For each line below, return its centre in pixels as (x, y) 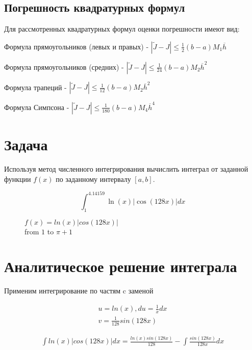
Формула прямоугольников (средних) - (64, 66)
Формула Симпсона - (37, 107)
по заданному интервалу (93, 179)
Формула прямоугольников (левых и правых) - (77, 46)
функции (18, 179)
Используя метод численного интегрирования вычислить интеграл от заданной (126, 169)
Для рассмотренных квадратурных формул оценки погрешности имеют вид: (122, 29)
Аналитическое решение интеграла (121, 266)
